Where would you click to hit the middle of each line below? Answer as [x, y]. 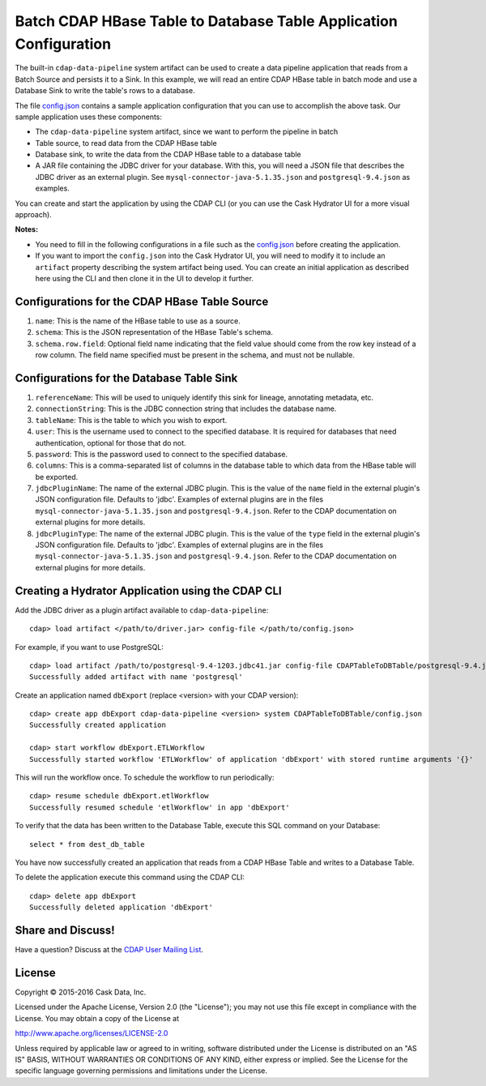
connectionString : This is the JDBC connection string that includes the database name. [186, 408]
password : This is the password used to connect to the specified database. [161, 454]
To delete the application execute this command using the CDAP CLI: [130, 877]
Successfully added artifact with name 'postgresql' [136, 677]
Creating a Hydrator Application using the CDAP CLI [149, 590]
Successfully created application [98, 725]
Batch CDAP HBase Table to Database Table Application [207, 21]
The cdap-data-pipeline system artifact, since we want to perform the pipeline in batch [187, 132]
